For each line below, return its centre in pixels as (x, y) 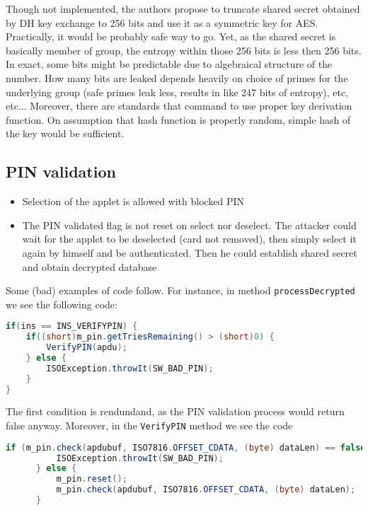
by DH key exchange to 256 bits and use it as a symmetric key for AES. (162, 22)
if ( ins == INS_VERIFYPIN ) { (72, 326)
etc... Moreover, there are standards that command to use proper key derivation (179, 106)
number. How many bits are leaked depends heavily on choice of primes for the (177, 77)
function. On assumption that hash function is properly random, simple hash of (178, 119)
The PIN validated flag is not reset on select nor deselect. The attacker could (189, 225)
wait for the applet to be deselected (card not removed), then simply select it (189, 239)
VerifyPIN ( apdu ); (87, 348)
